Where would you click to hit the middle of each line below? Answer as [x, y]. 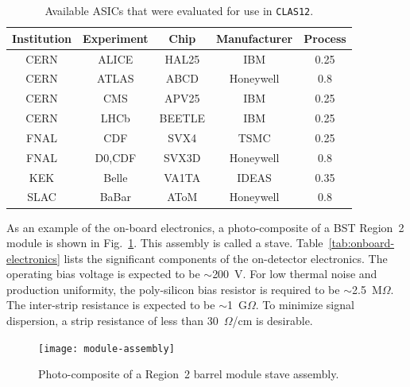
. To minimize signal [305, 305]
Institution [42, 38]
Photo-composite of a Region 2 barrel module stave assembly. [189, 374]
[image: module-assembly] [106, 348]
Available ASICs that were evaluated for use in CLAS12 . [179, 10]
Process [325, 38]
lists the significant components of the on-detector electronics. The [226, 258]
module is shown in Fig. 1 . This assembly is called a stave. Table [165, 243]
